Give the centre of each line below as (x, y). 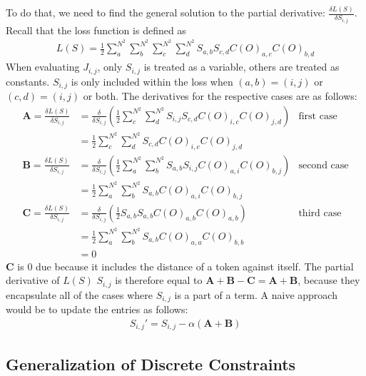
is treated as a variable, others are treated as (242, 67)
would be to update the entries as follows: (97, 309)
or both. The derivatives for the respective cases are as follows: (220, 96)
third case (320, 213)
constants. (28, 81)
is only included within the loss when (152, 81)
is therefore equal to (159, 280)
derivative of (33, 280)
